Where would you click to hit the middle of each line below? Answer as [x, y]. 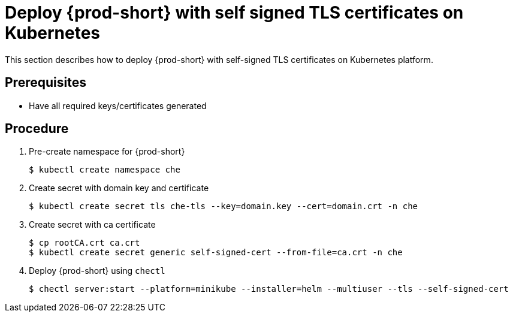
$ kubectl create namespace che [105, 170]
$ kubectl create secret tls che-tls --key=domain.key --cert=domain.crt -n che [224, 206]
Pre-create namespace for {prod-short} [107, 152]
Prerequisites [46, 83]
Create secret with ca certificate [92, 225]
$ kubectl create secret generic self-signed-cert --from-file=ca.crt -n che [216, 253]
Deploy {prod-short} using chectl [97, 271]
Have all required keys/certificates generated [118, 105]
